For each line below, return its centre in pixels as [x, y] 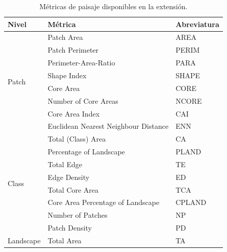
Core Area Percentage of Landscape [104, 202]
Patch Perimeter [73, 50]
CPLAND [191, 202]
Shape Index [67, 75]
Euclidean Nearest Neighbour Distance [108, 126]
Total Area [65, 240]
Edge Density [69, 177]
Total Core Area [73, 189]
